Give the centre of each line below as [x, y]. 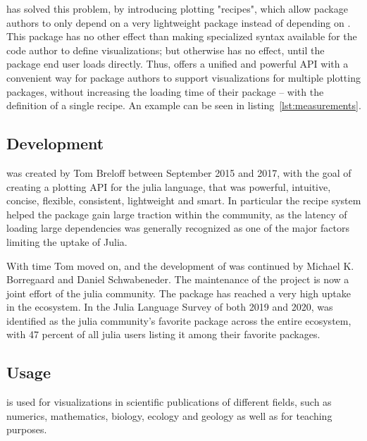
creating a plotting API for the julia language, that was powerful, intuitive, [169, 186]
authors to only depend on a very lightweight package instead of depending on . [179, 22]
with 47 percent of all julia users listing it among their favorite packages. [163, 334]
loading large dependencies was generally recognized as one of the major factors [178, 228]
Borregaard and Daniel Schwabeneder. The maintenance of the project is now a [178, 279]
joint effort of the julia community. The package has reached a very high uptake [179, 293]
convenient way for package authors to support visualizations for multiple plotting [183, 77]
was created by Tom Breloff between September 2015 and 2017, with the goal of [179, 172]
